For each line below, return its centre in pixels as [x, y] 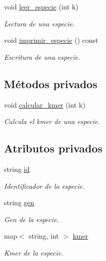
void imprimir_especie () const [51, 40]
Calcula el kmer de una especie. [52, 121]
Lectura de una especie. [39, 23]
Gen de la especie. [32, 219]
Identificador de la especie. [44, 186]
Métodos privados [51, 83]
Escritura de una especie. [42, 57]
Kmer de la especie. [34, 252]
